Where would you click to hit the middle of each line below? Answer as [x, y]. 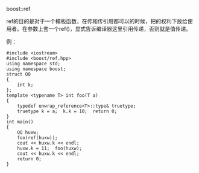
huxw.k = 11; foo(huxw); [50, 148]
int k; [25, 85]
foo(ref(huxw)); [38, 138]
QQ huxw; [28, 132]
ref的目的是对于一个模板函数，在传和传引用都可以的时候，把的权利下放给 [97, 21]
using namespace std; [33, 64]
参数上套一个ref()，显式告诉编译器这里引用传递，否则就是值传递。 [109, 29]
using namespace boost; [36, 69]
